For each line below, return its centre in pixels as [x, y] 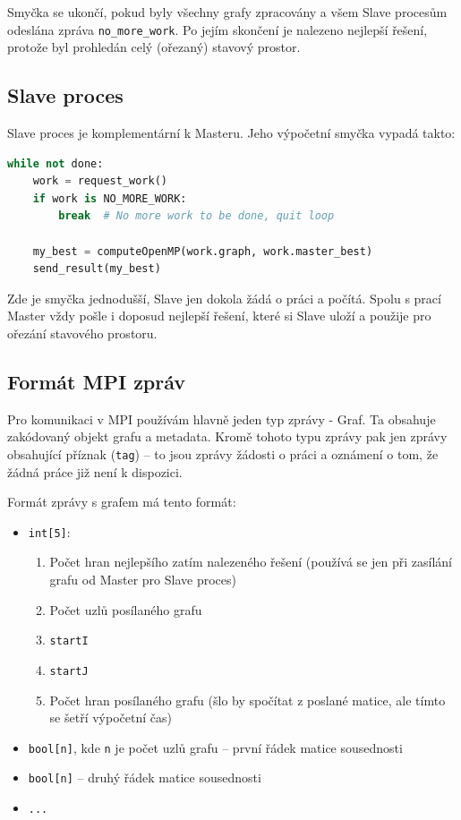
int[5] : [49, 531]
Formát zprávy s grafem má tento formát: [122, 502]
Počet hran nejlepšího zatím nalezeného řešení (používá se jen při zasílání [251, 562]
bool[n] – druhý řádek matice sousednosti [145, 777]
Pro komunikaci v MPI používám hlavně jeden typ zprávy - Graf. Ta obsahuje [222, 419]
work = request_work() [100, 181]
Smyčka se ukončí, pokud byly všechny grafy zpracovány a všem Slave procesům [227, 12]
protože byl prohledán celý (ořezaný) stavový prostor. [154, 47]
